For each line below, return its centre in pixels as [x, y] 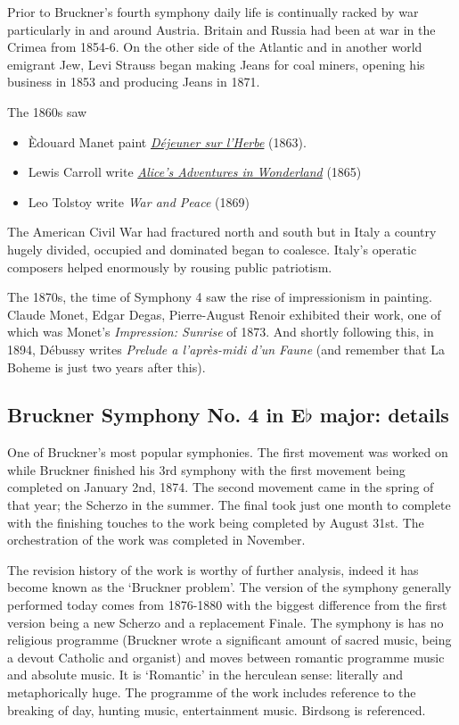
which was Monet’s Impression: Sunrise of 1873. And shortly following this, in [221, 332]
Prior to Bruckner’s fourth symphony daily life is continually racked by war [213, 12]
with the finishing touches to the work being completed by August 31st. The [216, 522]
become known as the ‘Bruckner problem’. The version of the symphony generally [229, 587]
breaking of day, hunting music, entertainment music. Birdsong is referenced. [217, 709]
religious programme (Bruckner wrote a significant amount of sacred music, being [229, 640]
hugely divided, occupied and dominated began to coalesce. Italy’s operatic [212, 249]
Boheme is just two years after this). [107, 367]
